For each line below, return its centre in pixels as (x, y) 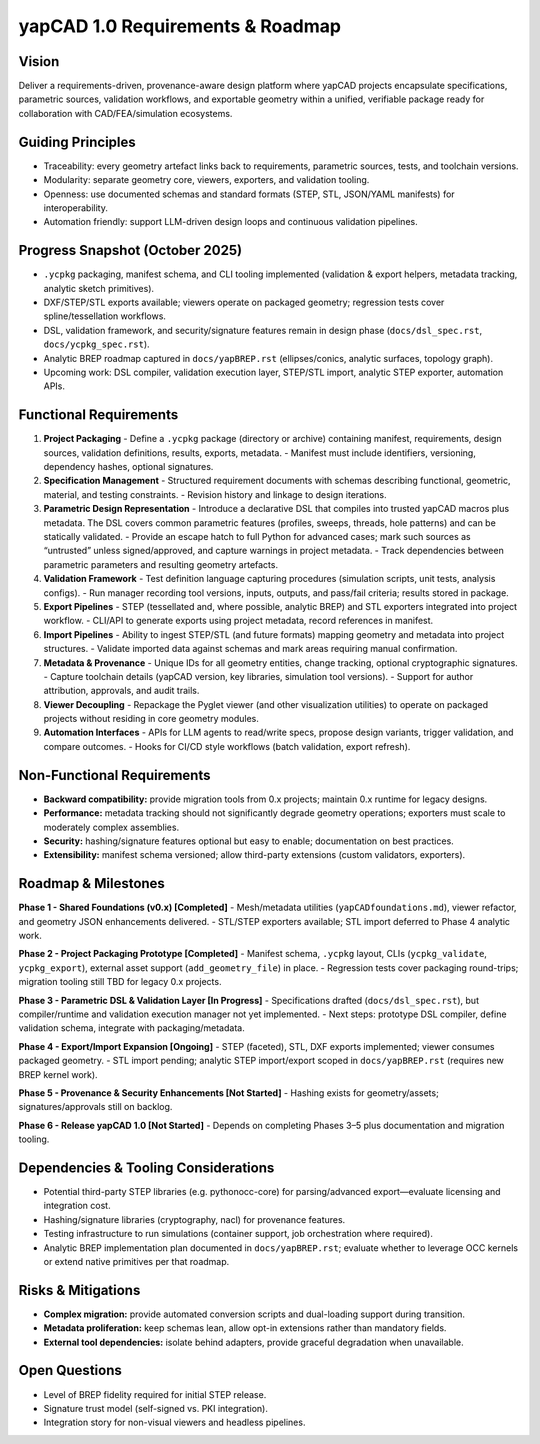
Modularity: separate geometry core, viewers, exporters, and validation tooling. (206, 180)
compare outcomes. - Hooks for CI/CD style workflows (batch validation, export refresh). (227, 746)
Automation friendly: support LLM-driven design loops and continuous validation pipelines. (231, 222)
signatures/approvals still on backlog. (95, 1107)
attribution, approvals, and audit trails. (121, 691)
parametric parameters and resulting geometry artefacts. (161, 564)
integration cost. (77, 1206)
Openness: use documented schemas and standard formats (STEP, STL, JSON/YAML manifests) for (249, 194)
